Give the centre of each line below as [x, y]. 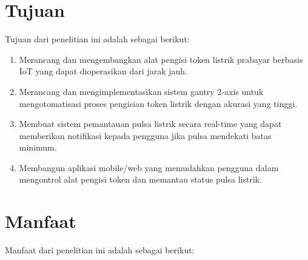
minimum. [38, 147]
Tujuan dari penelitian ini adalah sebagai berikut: [97, 39]
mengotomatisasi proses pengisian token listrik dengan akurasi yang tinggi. [158, 103]
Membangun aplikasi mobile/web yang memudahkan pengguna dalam [149, 167]
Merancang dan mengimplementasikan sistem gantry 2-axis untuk [141, 91]
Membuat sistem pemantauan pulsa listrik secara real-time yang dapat [150, 124]
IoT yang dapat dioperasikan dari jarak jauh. [103, 71]
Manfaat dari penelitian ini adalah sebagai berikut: [100, 250]
